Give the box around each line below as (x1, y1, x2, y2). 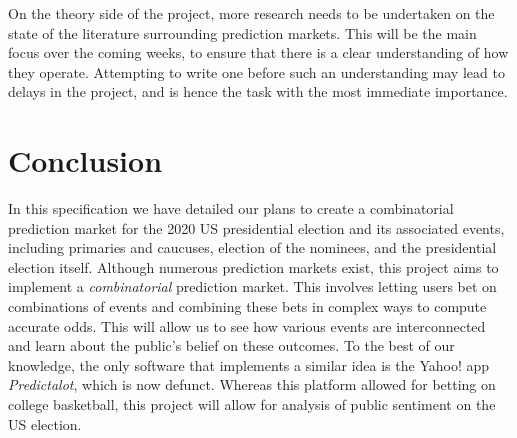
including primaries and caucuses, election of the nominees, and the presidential (8, 237, 497, 258)
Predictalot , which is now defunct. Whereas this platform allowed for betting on (8, 374, 496, 395)
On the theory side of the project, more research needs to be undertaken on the (8, 3, 495, 23)
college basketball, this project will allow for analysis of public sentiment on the (8, 394, 496, 415)
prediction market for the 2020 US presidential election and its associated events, (8, 217, 505, 238)
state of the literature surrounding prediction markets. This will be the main (8, 22, 477, 43)
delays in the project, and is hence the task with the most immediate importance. (8, 81, 508, 102)
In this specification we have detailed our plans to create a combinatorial (8, 198, 454, 219)
